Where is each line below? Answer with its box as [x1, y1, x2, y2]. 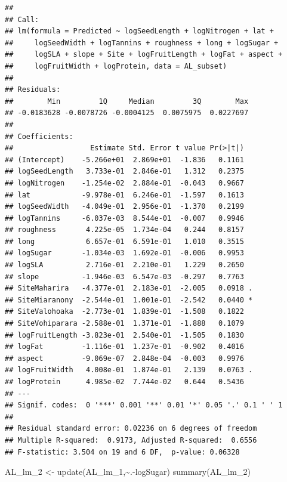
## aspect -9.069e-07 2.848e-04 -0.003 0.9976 [5, 354, 244, 363]
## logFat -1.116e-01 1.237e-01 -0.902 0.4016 [5, 342, 244, 351]
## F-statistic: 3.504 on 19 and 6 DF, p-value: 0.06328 [5, 447, 240, 456]
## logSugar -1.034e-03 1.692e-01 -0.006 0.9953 [5, 249, 244, 258]
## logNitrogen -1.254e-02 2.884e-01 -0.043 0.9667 [5, 178, 244, 187]
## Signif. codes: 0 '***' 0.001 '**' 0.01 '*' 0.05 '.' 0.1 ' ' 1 [5, 401, 283, 410]
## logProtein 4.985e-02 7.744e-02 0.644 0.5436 [5, 378, 244, 386]
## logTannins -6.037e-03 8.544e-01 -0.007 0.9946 [5, 214, 244, 223]
